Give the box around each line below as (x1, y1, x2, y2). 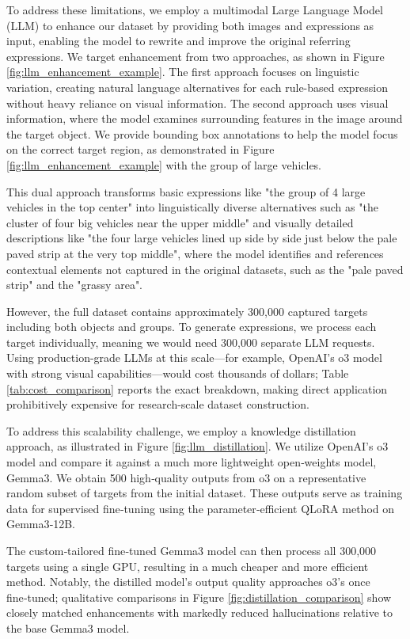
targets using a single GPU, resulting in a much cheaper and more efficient (6, 557, 369, 574)
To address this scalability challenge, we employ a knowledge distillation (6, 422, 356, 439)
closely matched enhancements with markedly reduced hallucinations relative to (6, 604, 393, 621)
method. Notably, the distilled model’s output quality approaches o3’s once (6, 573, 370, 590)
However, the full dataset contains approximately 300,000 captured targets (6, 302, 368, 319)
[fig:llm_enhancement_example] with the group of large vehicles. (6, 156, 322, 173)
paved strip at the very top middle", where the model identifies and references (6, 245, 384, 261)
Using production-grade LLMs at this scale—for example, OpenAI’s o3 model (6, 349, 382, 366)
